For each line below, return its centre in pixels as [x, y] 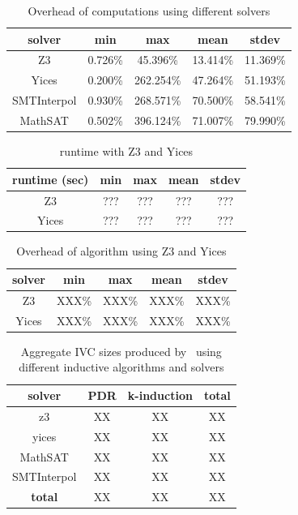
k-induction [160, 395]
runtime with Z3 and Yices [126, 151]
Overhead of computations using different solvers [149, 11]
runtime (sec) [51, 179]
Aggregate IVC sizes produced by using [121, 351]
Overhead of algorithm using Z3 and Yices [121, 251]
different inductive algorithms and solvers [121, 367]
